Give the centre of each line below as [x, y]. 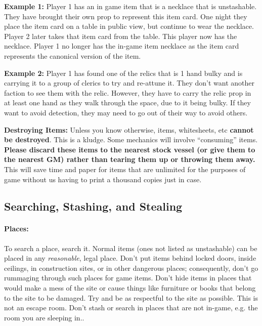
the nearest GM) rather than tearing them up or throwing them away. [130, 159]
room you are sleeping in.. [44, 317]
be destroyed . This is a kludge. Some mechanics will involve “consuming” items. [131, 139]
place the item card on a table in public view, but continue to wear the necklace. [129, 26]
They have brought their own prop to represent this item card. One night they [126, 16]
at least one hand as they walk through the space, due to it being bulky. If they [127, 103]
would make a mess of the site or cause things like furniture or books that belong [130, 288]
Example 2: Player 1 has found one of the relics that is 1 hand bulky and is [123, 73]
